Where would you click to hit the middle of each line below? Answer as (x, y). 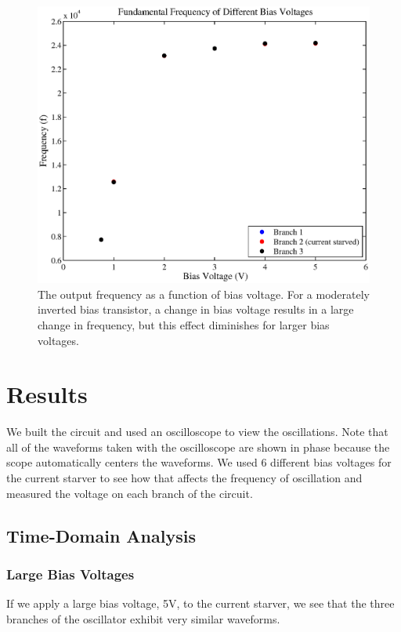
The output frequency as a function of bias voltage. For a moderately (204, 294)
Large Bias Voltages (70, 574)
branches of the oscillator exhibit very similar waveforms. (143, 618)
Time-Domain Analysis (101, 535)
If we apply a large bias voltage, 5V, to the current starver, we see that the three (200, 603)
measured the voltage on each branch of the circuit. (130, 493)
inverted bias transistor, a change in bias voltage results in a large (196, 309)
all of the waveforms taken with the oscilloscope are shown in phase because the (198, 447)
